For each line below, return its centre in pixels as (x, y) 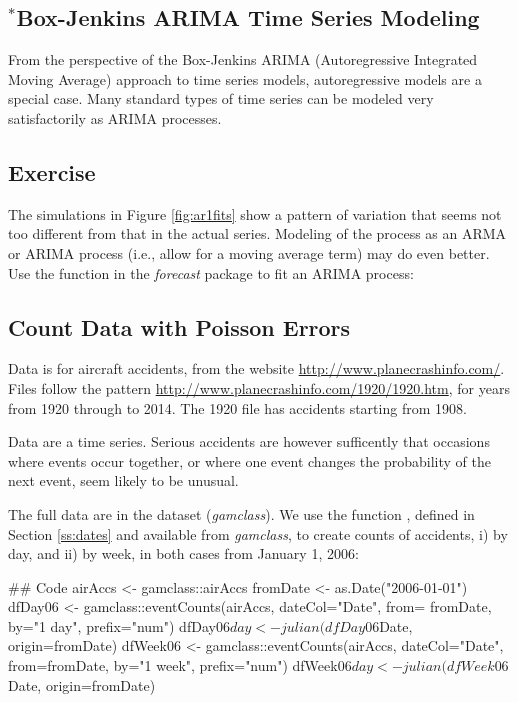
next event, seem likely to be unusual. (123, 480)
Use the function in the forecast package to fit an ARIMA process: (211, 272)
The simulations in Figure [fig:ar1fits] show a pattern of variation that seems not (255, 213)
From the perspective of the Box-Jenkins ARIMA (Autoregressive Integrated (243, 59)
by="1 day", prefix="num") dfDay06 (119, 625)
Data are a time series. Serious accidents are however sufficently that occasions (249, 441)
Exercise (52, 171)
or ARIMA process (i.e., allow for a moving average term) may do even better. (249, 252)
